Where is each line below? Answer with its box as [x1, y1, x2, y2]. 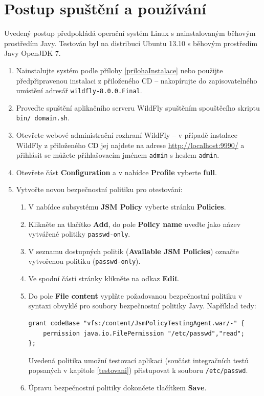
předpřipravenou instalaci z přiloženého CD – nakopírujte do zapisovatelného [16, 75, 257, 86]
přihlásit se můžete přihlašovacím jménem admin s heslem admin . [16, 150, 219, 160]
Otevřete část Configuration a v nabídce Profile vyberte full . [16, 166, 217, 177]
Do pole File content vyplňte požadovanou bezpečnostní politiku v [28, 290, 243, 301]
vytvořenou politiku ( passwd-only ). [28, 256, 141, 266]
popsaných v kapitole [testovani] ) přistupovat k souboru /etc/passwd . [28, 365, 248, 376]
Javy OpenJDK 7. [4, 48, 61, 58]
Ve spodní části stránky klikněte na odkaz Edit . [28, 273, 180, 284]
